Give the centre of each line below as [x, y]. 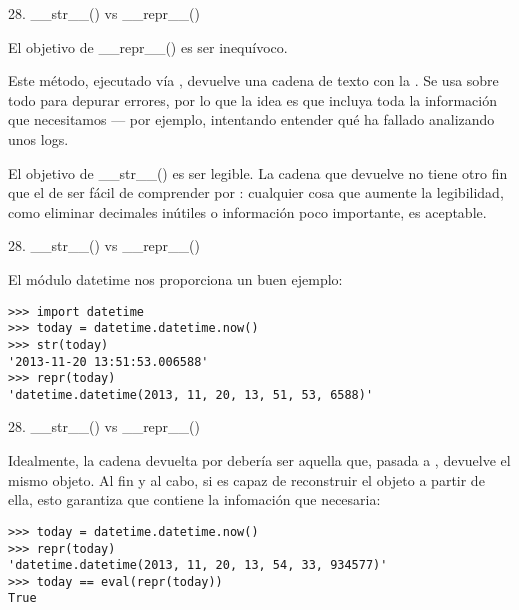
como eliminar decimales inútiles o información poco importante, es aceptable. [247, 211]
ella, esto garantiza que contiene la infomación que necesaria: [194, 499]
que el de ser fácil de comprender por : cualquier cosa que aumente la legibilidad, [256, 192]
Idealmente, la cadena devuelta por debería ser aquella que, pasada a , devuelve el [259, 460]
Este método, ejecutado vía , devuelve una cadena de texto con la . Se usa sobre [253, 80]
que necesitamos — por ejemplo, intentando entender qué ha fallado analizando [251, 119]
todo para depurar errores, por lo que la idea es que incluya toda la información [252, 99]
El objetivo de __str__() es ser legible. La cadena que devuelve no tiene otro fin [258, 172]
